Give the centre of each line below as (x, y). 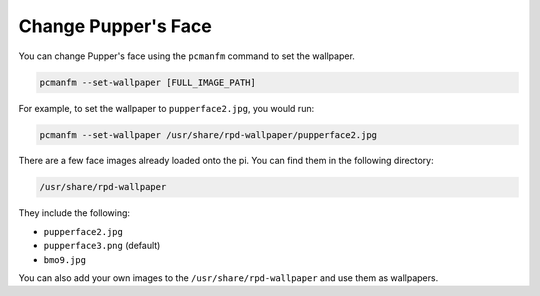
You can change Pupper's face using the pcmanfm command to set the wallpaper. (186, 56)
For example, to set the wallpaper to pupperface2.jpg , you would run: (166, 108)
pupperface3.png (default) (102, 246)
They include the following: (74, 213)
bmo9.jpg (65, 259)
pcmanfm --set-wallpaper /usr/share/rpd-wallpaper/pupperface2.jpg (208, 134)
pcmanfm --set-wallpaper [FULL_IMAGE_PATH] (148, 82)
